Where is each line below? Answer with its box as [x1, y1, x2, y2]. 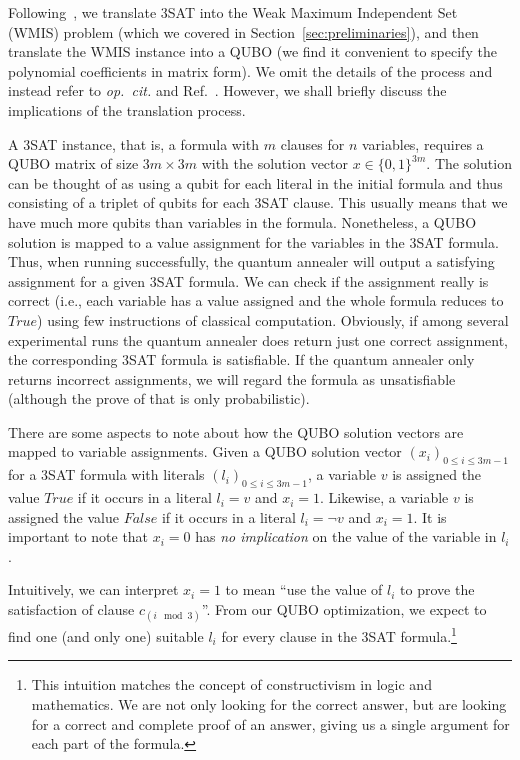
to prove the [400, 579, 475, 600]
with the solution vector [201, 153, 349, 174]
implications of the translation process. [8, 99, 246, 120]
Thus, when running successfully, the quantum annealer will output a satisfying [8, 251, 495, 272]
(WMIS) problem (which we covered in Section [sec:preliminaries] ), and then [8, 21, 479, 42]
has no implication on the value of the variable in [195, 526, 497, 547]
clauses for [280, 133, 345, 154]
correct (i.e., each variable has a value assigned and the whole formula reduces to [8, 290, 504, 311]
